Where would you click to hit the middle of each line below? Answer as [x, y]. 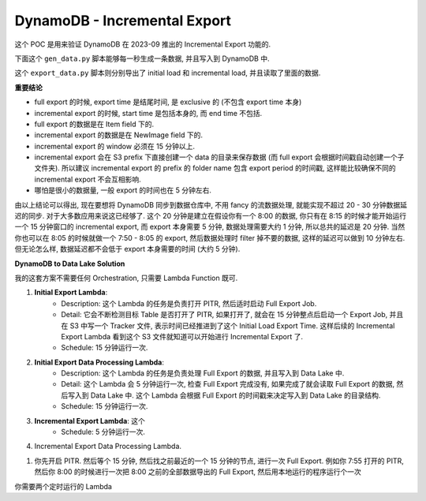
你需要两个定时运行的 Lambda [63, 486]
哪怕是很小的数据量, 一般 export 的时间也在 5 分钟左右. [123, 190]
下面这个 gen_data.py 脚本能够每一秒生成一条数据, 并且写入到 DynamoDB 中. [142, 58]
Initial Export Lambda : [71, 293]
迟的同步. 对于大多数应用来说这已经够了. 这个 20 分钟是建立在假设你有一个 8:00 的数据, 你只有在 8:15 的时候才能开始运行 [210, 216]
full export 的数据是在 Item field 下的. [94, 124]
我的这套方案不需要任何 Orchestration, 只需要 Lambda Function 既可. [126, 278]
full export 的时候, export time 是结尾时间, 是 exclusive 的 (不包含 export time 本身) [168, 102]
